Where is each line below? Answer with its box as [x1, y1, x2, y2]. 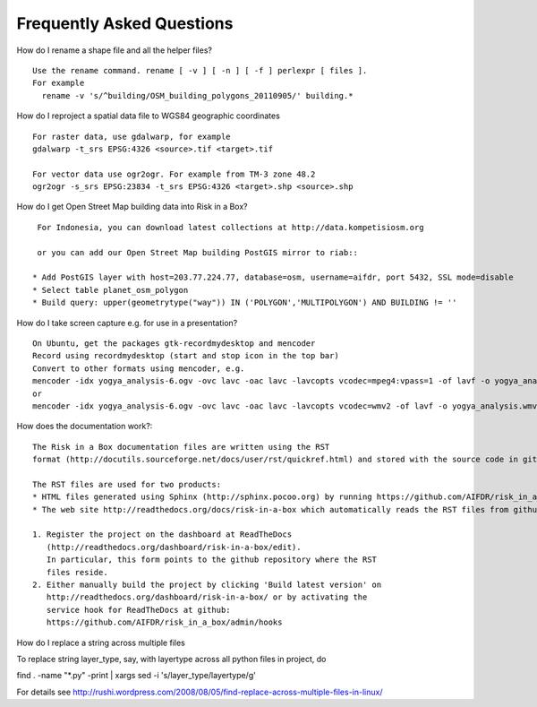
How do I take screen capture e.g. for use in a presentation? [16, 317, 238, 328]
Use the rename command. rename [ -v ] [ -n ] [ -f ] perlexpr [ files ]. [32, 65, 368, 75]
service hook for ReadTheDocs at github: [46, 605, 232, 615]
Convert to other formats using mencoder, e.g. [32, 363, 245, 374]
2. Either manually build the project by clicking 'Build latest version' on [32, 580, 382, 590]
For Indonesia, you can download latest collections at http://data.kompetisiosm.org [37, 222, 424, 232]
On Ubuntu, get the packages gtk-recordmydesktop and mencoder [32, 338, 316, 349]
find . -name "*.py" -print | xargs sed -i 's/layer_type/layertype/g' [16, 670, 257, 681]
